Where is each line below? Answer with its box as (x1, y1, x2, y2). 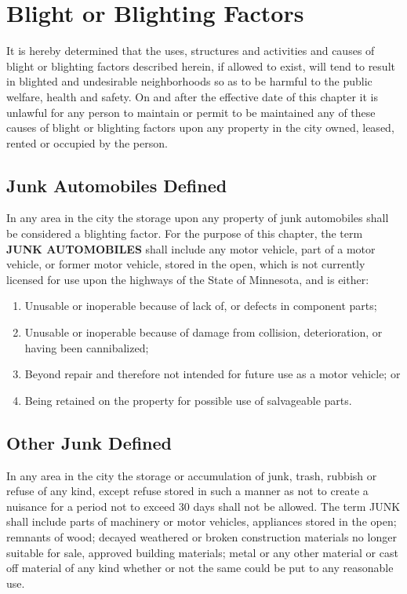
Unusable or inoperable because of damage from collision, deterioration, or (24, 324, 383, 341)
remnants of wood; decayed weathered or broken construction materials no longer (6, 529, 397, 545)
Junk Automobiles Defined (6, 173, 227, 197)
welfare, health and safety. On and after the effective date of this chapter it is (6, 88, 378, 104)
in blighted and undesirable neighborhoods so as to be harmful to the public (6, 73, 372, 89)
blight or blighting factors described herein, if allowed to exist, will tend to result (6, 57, 395, 74)
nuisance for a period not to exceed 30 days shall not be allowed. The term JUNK (6, 497, 401, 514)
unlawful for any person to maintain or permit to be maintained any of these (6, 104, 376, 120)
